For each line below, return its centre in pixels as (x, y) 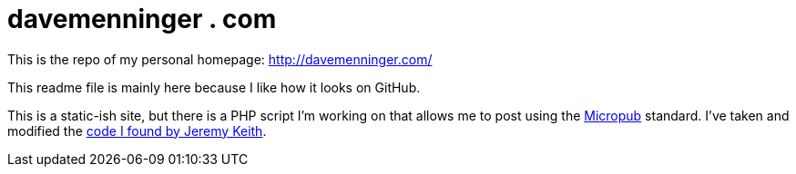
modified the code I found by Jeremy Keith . (137, 130)
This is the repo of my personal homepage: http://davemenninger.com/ (220, 59)
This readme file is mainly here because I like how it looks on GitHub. (214, 87)
